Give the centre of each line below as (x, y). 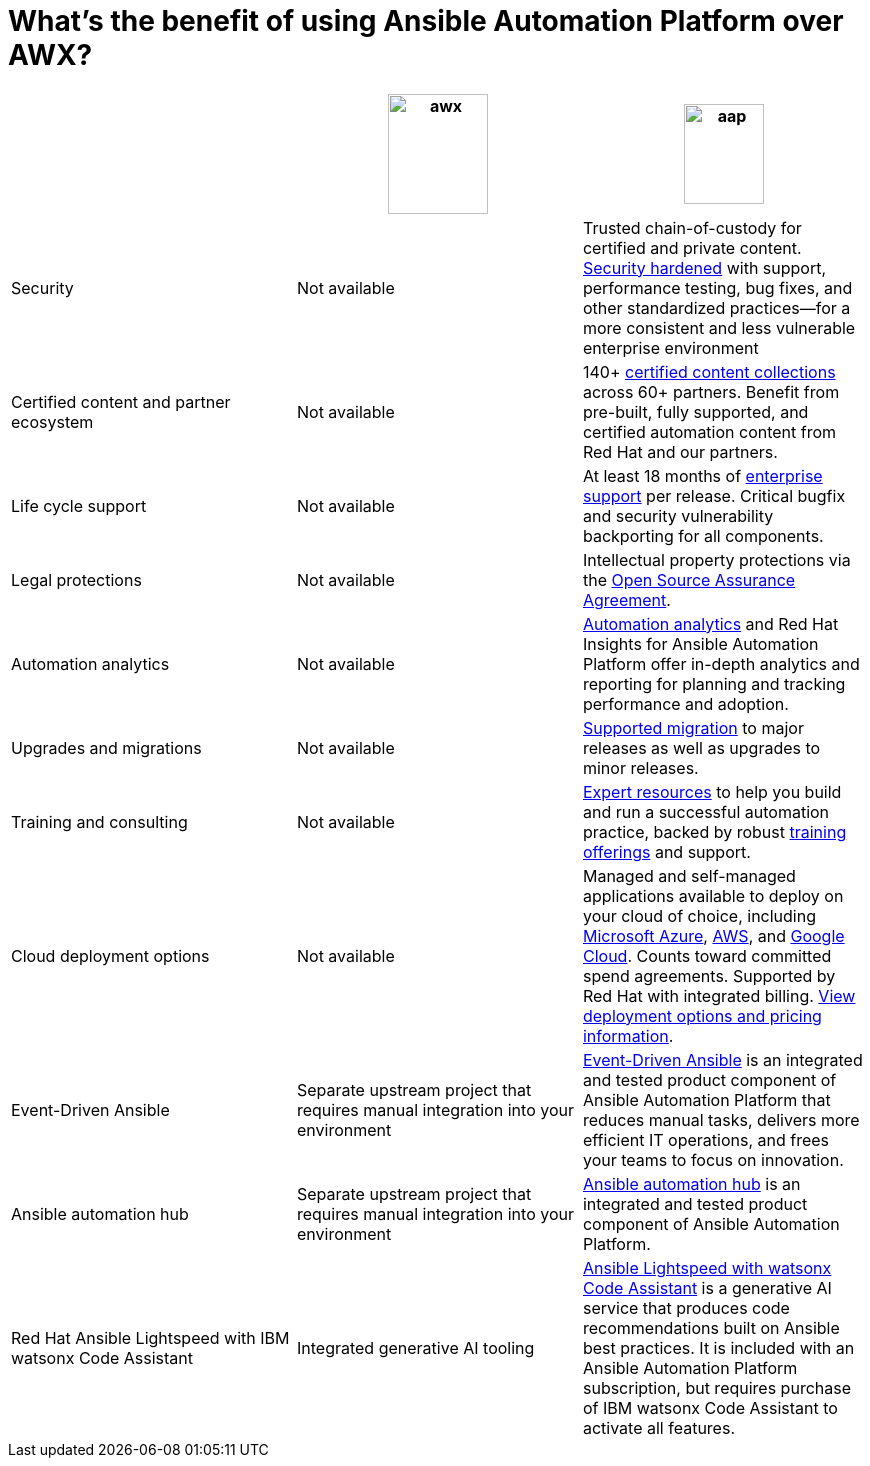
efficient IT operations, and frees (705, 1139)
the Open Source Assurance (689, 579)
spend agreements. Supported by (709, 975)
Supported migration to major (693, 727)
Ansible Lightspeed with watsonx (707, 1267)
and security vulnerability (678, 515)
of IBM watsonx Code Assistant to (710, 1407)
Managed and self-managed (689, 875)
